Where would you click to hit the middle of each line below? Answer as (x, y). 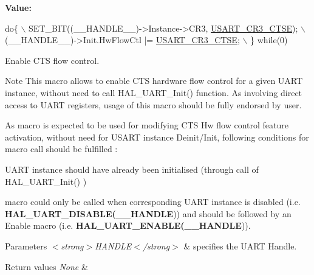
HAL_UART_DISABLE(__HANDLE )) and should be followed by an (148, 213)
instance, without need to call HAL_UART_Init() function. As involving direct (154, 92)
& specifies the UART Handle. (240, 245)
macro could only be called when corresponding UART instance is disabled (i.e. (153, 202)
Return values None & (46, 266)
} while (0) (269, 40)
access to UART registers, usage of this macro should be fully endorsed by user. (153, 104)
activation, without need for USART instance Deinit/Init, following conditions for (157, 137)
